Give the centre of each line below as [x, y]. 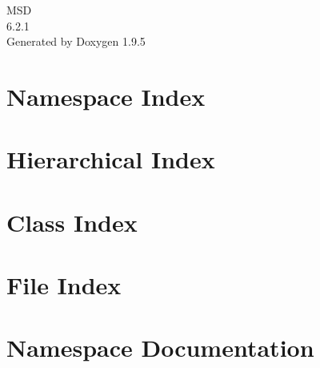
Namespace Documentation [160, 348]
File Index [64, 285]
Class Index [72, 222]
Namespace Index [106, 96]
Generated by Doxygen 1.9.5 [76, 41]
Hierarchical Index [111, 159]
